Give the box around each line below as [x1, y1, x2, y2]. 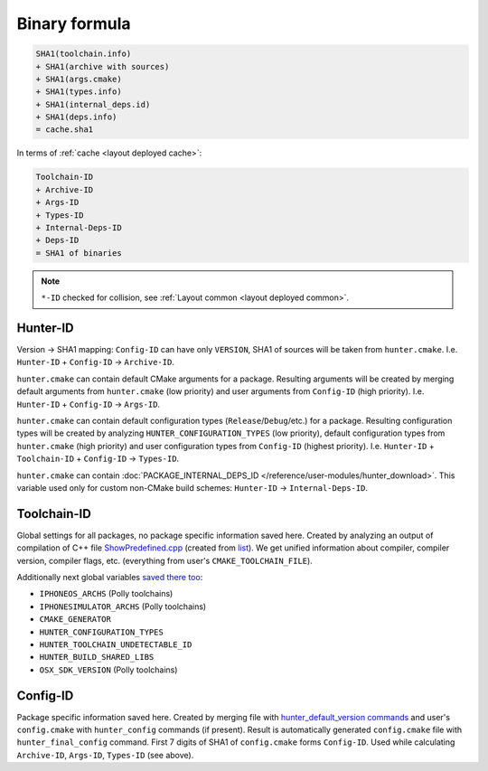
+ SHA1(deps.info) [35, 112, 117, 122]
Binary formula [16, 14, 131, 33]
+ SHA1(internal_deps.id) [35, 99, 151, 109]
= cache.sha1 [35, 125, 94, 135]
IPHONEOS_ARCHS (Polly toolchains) [39, 588, 174, 599]
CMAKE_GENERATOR [39, 615, 112, 625]
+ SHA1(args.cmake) [35, 73, 122, 84]
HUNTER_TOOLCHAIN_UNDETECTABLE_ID [39, 640, 192, 650]
